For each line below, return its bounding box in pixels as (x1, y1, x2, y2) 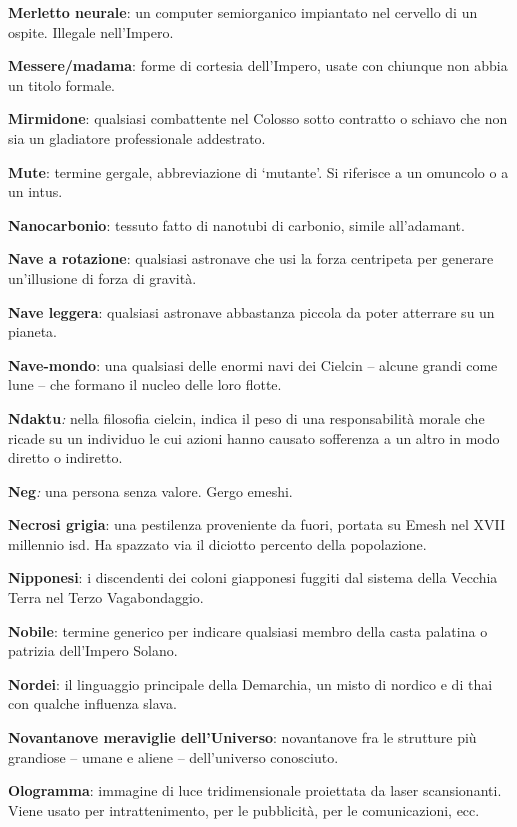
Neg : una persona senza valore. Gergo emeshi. (8, 480, 293, 501)
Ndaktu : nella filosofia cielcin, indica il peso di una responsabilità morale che (8, 407, 485, 428)
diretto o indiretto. (8, 447, 123, 468)
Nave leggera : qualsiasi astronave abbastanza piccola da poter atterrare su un (8, 301, 495, 322)
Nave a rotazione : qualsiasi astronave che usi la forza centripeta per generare (8, 248, 494, 269)
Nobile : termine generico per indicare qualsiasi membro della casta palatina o (8, 620, 488, 641)
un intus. (8, 181, 63, 202)
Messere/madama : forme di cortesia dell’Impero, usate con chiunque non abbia (8, 55, 508, 76)
